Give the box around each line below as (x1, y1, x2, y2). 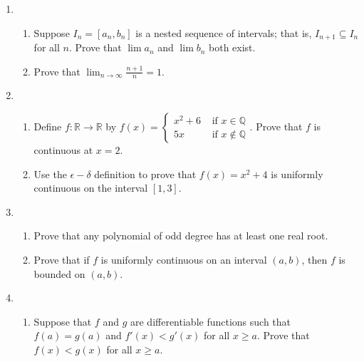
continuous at (33, 143, 93, 157)
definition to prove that (94, 166, 197, 181)
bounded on (33, 266, 85, 281)
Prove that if (33, 252, 90, 267)
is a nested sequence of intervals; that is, (135, 25, 312, 40)
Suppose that (33, 314, 92, 329)
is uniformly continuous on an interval (100, 252, 267, 267)
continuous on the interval (33, 180, 148, 195)
